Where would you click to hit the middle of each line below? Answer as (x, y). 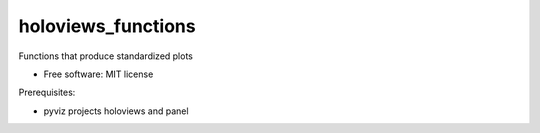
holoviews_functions (107, 26)
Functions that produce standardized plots (106, 56)
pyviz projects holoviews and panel (116, 111)
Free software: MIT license (98, 74)
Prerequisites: (47, 92)
